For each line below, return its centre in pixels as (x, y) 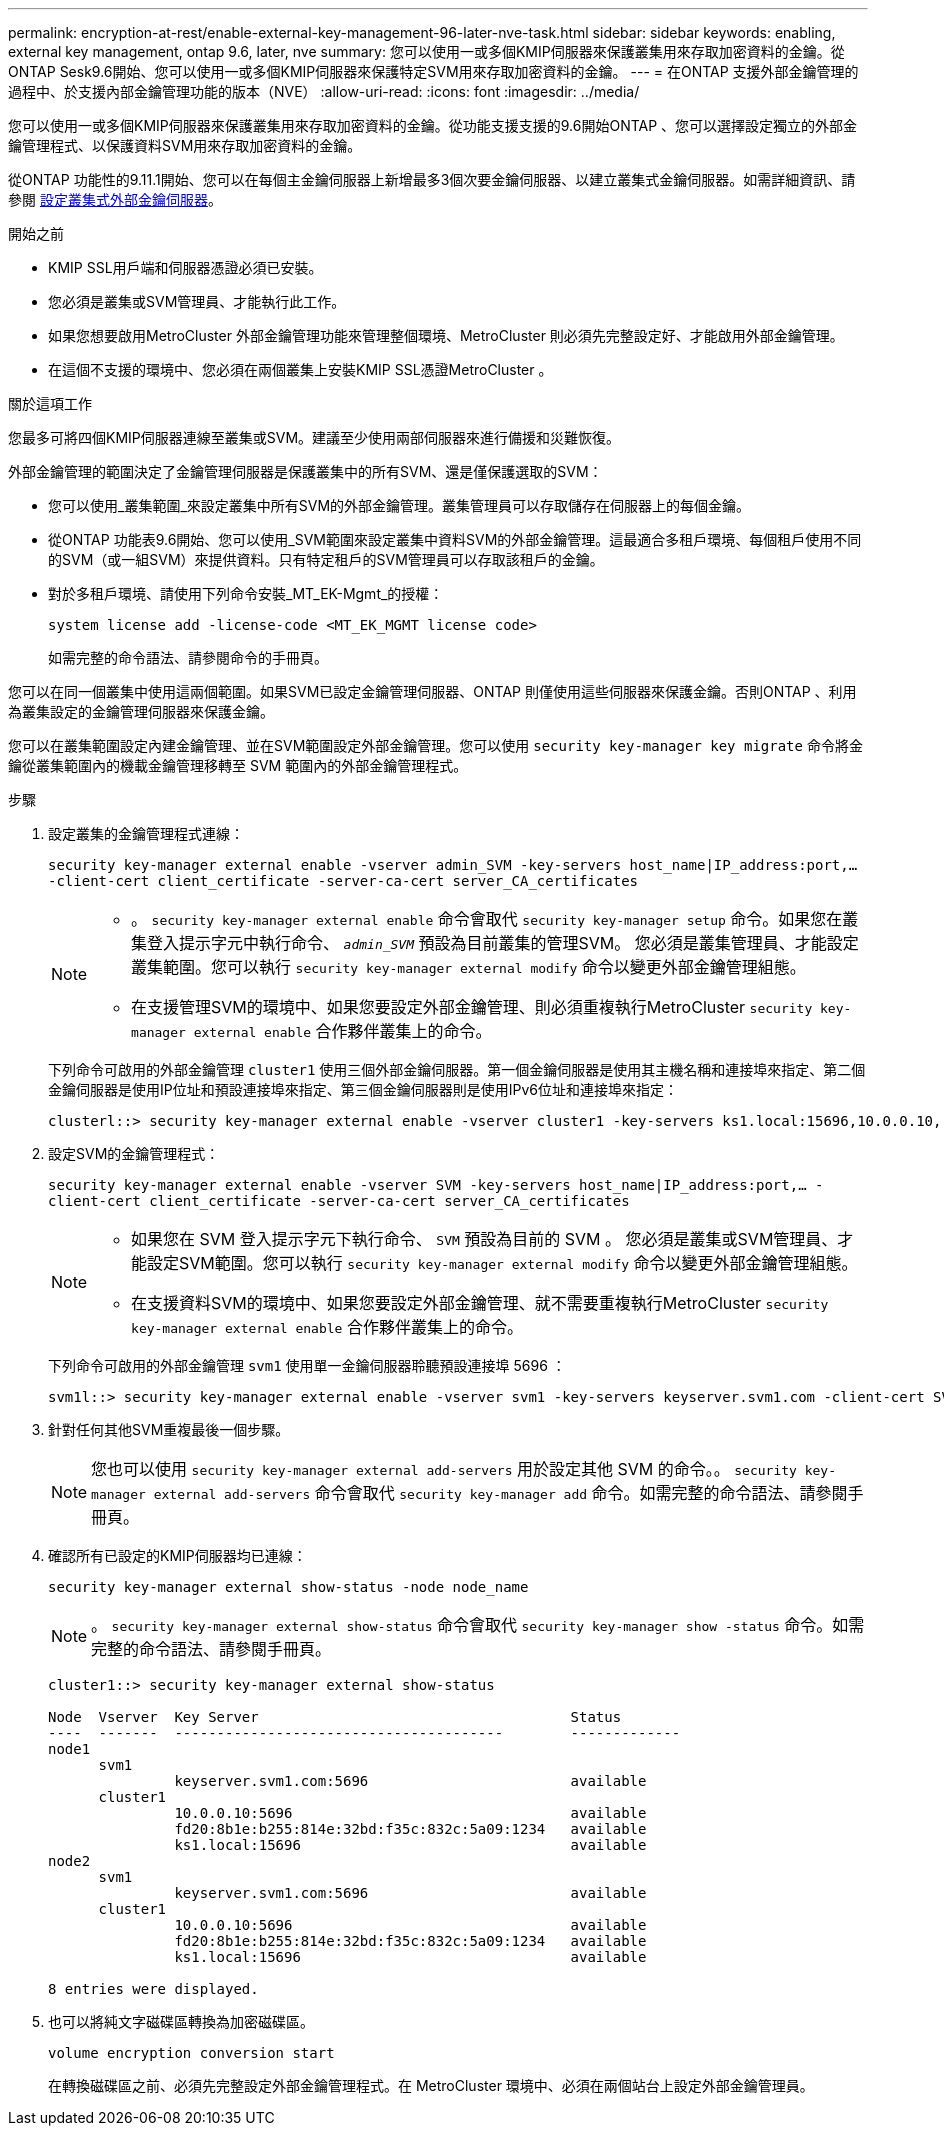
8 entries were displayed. (153, 1989)
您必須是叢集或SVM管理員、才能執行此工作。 (197, 301)
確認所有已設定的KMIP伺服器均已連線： (177, 1555)
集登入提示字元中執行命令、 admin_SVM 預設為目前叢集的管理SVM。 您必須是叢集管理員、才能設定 (495, 943)
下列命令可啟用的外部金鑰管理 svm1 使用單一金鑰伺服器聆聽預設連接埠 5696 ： (307, 1365)
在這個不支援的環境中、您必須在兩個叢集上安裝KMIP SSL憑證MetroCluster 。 (300, 369)
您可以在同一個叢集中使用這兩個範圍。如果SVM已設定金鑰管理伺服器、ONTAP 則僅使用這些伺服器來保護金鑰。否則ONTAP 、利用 (432, 691)
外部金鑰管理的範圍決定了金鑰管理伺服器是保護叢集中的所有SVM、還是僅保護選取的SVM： (305, 471)
